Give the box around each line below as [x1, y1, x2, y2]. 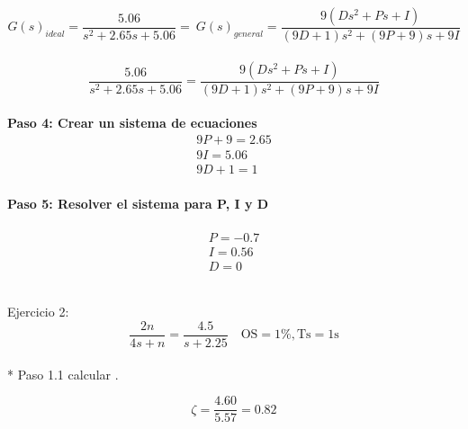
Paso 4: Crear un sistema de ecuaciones [7, 113, 257, 132]
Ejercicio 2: [7, 302, 69, 321]
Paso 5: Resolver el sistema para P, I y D [7, 193, 269, 212]
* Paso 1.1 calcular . [7, 364, 119, 383]
